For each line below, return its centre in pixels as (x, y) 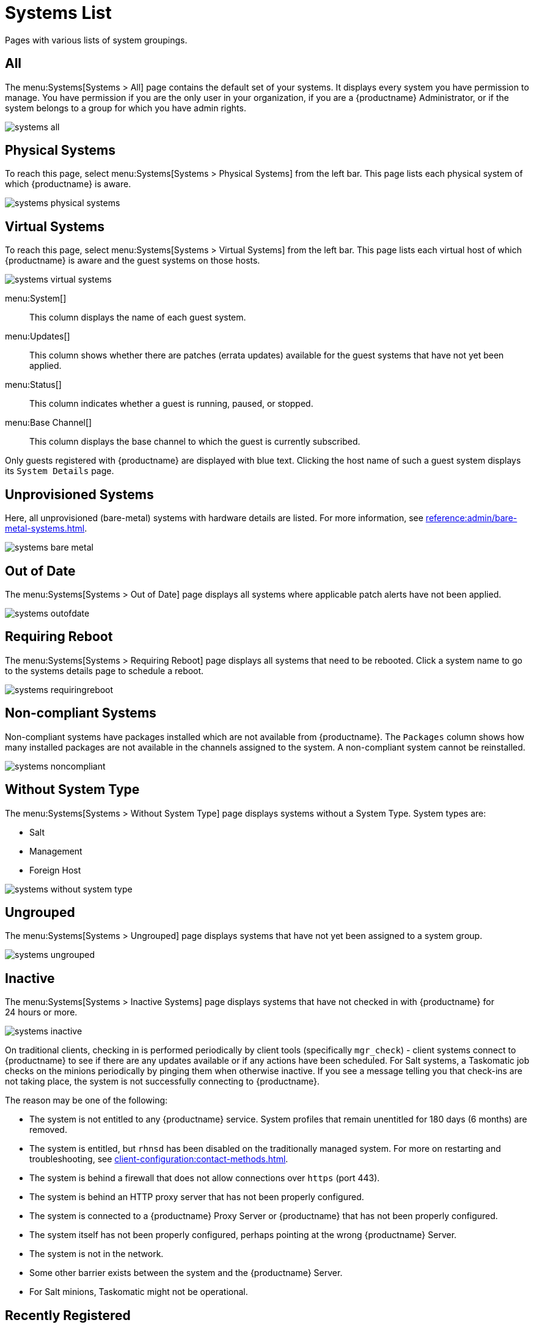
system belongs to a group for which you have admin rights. (126, 108)
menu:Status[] (33, 385)
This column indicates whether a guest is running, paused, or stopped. (171, 404)
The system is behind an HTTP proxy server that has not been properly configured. (197, 1197)
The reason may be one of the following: (86, 1100)
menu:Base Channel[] (49, 423)
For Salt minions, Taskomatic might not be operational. (139, 1292)
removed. (48, 1130)
